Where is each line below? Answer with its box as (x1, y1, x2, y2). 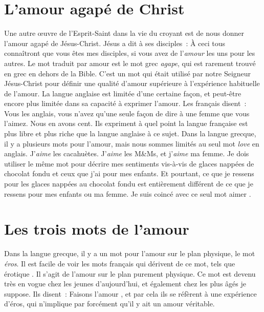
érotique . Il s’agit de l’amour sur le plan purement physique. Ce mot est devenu (4, 268, 256, 279)
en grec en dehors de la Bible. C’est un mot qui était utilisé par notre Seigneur (4, 68, 251, 78)
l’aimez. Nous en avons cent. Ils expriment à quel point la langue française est (4, 118, 248, 129)
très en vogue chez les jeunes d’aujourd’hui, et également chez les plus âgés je (4, 278, 246, 289)
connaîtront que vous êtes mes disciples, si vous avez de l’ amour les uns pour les (4, 48, 255, 58)
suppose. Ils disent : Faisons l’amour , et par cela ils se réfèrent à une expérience (4, 288, 257, 299)
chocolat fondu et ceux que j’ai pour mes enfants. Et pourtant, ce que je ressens (4, 168, 254, 179)
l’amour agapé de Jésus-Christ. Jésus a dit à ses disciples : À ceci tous (4, 37, 226, 48)
